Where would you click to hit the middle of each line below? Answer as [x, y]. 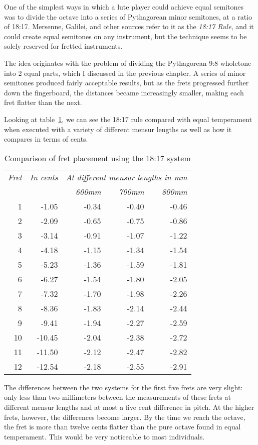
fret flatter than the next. [43, 102]
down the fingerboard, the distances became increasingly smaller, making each [124, 92]
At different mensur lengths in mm [126, 177]
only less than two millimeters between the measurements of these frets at [117, 397]
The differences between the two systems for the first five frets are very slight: [123, 387]
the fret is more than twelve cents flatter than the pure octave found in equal [122, 427]
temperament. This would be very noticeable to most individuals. [104, 436]
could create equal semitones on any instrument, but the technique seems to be [125, 36]
